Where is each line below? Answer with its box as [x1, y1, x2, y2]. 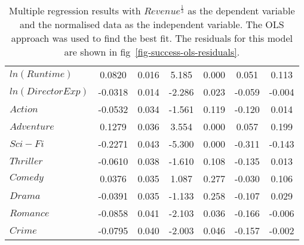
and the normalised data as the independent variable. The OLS [19, 17, 284, 31]
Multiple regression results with [9, 4, 141, 17]
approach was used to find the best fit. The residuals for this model [11, 31, 293, 45]
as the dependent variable [188, 4, 295, 17]
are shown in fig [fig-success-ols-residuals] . [64, 45, 240, 59]
